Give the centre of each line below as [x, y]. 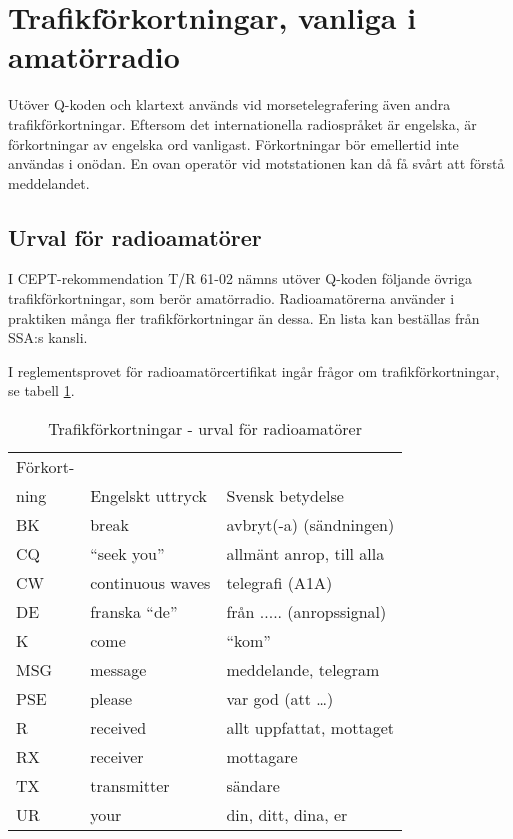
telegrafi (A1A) [279, 583]
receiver [117, 757]
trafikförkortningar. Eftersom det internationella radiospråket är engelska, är [242, 123]
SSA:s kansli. [48, 337]
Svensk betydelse [285, 496]
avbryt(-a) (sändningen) [310, 525]
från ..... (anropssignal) [306, 612]
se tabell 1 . [41, 390]
